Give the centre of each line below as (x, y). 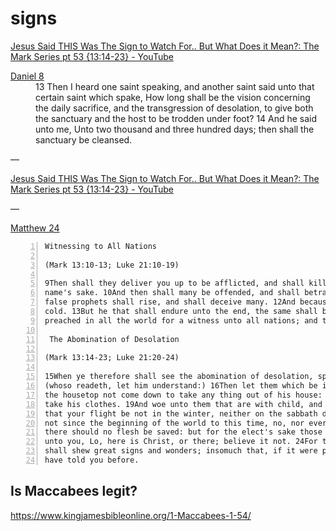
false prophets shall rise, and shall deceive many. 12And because (188, 302)
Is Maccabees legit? (74, 491)
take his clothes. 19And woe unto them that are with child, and (183, 404)
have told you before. (92, 460)
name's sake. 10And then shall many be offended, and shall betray (188, 293)
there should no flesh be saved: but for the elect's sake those (183, 432)
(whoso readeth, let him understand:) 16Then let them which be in (188, 386)
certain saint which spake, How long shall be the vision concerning (173, 97)
